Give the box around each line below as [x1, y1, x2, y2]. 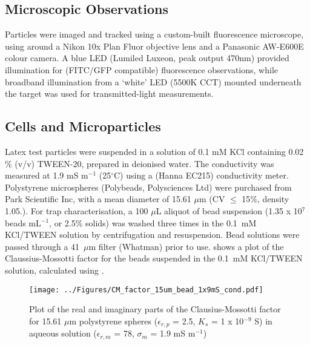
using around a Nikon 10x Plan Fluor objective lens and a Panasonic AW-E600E [5, 39, 304, 52]
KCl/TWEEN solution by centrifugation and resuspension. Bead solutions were [5, 228, 300, 241]
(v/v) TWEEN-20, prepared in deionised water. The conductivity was [15, 157, 274, 169]
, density [257, 192, 289, 205]
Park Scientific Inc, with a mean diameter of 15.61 [5, 192, 191, 205]
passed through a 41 [5, 240, 80, 252]
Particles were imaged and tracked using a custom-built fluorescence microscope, [5, 28, 304, 41]
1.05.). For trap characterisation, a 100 [5, 204, 148, 217]
